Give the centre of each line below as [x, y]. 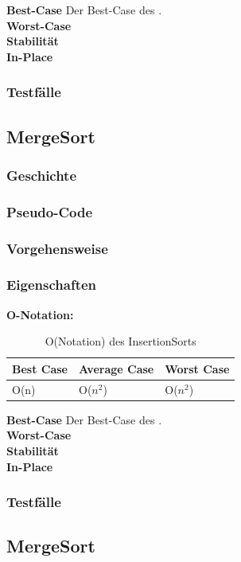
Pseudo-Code [50, 211]
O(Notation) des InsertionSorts [120, 341]
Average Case [117, 368]
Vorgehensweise [57, 248]
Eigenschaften [52, 285]
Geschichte [42, 175]
